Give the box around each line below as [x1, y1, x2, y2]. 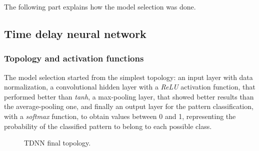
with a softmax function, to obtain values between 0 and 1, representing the [4, 110, 236, 121]
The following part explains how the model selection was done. [4, 1, 196, 11]
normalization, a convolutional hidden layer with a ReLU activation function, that [4, 81, 255, 92]
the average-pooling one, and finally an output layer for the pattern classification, [4, 101, 253, 111]
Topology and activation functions [4, 52, 144, 64]
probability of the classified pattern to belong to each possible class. [4, 120, 212, 131]
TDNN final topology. [24, 137, 91, 148]
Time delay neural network [4, 25, 146, 41]
